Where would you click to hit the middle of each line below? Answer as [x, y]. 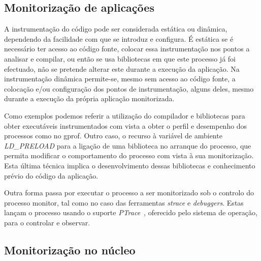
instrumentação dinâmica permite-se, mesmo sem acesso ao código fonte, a [120, 79]
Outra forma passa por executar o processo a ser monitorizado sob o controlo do [129, 193]
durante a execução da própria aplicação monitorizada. [89, 98]
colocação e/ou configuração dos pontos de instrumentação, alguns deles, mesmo [129, 88]
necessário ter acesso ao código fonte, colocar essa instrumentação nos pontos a [127, 49]
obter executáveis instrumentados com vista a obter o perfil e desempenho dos [126, 125]
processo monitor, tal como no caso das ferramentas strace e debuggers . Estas [124, 202]
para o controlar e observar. [47, 222]
